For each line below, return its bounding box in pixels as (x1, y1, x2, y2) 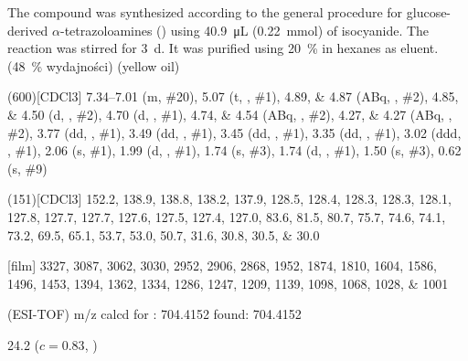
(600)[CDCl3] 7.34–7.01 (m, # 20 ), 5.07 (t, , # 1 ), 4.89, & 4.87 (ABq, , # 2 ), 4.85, (7, 87, 459, 106)
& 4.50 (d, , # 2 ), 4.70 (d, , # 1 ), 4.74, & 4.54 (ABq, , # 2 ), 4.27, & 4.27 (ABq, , (7, 104, 452, 123)
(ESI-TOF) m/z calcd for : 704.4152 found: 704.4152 (7, 304, 302, 324)
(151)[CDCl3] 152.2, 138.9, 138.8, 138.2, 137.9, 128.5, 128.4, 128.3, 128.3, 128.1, (7, 189, 452, 208)
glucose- (406, 3, 452, 21)
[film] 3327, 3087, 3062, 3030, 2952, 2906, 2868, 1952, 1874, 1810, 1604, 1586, (7, 256, 437, 275)
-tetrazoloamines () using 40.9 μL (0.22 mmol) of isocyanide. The (60, 20, 430, 39)
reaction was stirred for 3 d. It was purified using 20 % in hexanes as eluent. (7, 38, 439, 58)
